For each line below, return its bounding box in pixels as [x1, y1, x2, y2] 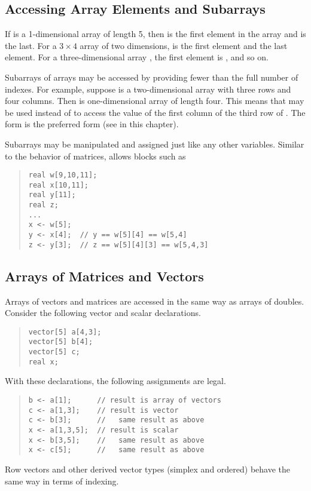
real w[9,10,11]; [28, 171, 97, 180]
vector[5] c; [28, 348, 80, 357]
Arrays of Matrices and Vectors [5, 266, 204, 285]
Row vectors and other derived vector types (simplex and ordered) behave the [5, 462, 291, 475]
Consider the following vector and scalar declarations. [5, 306, 201, 319]
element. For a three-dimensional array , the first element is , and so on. [5, 51, 269, 63]
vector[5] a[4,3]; [28, 327, 102, 336]
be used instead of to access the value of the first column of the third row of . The [5, 106, 306, 118]
